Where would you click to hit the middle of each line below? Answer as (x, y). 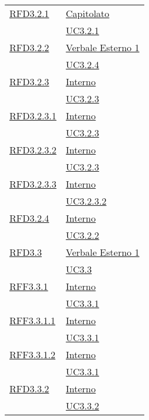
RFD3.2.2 (29, 47)
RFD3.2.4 (29, 218)
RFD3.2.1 (29, 13)
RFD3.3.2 (29, 389)
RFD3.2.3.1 (33, 116)
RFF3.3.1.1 (33, 320)
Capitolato (87, 13)
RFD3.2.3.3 (33, 184)
